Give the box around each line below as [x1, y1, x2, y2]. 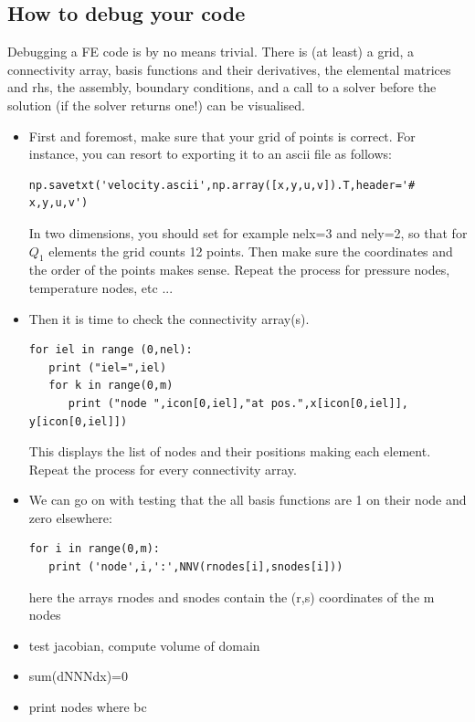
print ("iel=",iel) [48, 361, 167, 374]
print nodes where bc [28, 697, 147, 717]
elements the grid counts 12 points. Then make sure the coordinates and [48, 241, 453, 260]
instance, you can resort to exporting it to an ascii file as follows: [28, 144, 392, 163]
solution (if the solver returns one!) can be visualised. [7, 95, 306, 114]
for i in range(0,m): [28, 542, 160, 556]
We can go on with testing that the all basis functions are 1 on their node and [28, 490, 467, 509]
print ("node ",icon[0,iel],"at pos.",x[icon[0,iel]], [68, 396, 409, 410]
